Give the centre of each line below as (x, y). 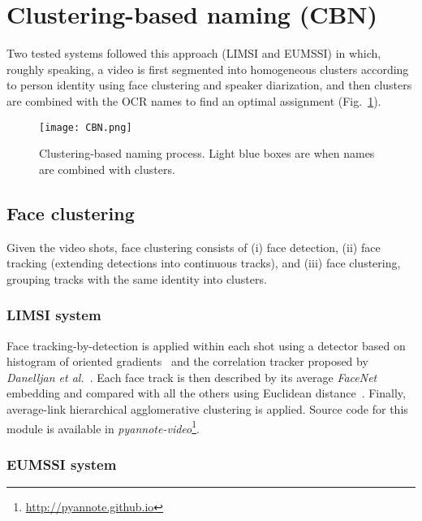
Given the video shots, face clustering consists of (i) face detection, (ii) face (194, 247)
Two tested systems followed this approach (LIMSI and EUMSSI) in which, (194, 53)
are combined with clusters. (107, 169)
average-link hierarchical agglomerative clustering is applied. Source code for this (207, 408)
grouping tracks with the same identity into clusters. (137, 278)
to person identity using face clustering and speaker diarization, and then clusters (209, 85)
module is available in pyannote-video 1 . (103, 427)
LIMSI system (54, 315)
